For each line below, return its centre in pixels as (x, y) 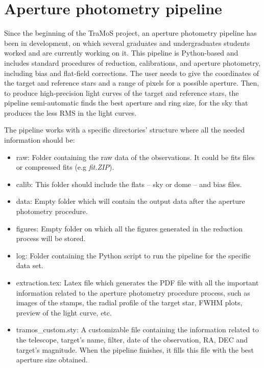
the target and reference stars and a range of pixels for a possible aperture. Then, (132, 83)
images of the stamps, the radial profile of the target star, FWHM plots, (129, 303)
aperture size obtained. (52, 360)
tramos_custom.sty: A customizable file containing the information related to (137, 330)
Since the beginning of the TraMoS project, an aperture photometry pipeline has (130, 33)
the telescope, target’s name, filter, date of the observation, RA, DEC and (132, 339)
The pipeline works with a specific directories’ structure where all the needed (125, 130)
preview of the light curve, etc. (64, 312)
